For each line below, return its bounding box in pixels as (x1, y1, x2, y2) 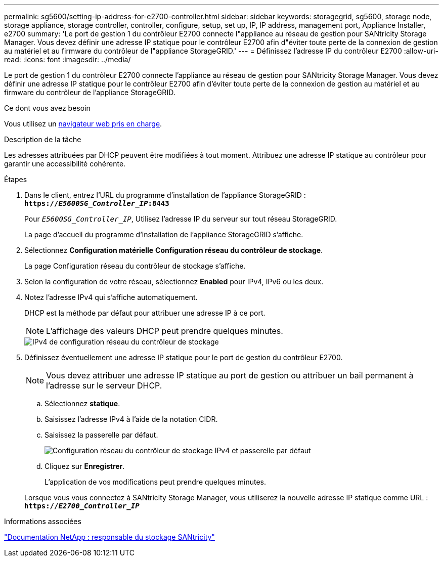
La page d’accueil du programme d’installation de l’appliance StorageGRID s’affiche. (24, 230, 303, 239)
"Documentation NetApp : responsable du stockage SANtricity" (4, 533, 215, 541)
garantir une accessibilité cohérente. (4, 159, 126, 168)
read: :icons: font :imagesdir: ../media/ (4, 55, 131, 64)
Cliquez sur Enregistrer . (45, 462, 125, 470)
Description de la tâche (4, 135, 81, 144)
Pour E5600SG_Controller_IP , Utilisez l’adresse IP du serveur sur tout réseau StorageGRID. (24, 214, 337, 223)
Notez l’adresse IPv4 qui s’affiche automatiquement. (24, 293, 198, 301)
